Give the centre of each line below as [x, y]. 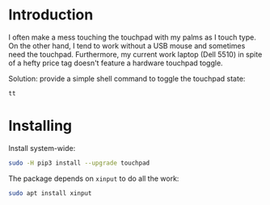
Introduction [51, 15]
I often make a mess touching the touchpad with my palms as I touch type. [132, 37]
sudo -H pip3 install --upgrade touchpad [79, 163]
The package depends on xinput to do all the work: [94, 178]
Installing [40, 126]
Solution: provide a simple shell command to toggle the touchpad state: [127, 78]
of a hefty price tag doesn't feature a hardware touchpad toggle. [116, 63]
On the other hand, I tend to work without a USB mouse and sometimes [127, 45]
